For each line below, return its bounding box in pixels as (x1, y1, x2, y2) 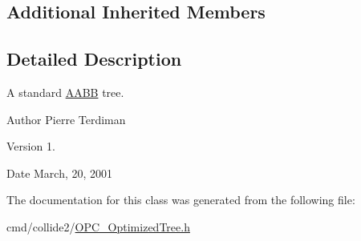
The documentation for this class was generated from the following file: (6, 191, 355, 208)
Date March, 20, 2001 (6, 164, 113, 181)
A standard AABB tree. (6, 83, 124, 100)
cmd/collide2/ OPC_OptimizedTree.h (6, 218, 190, 235)
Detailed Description (6, 46, 182, 71)
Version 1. (6, 138, 55, 155)
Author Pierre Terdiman (6, 110, 126, 127)
